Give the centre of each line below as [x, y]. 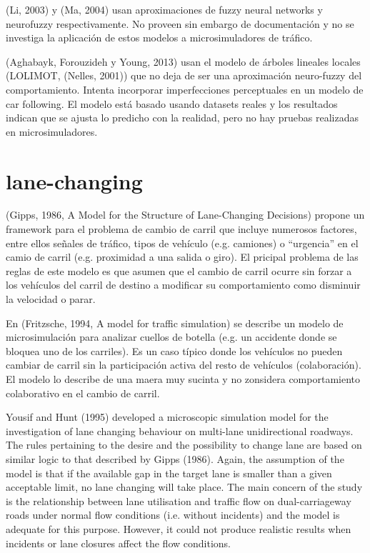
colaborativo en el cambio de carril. [83, 393]
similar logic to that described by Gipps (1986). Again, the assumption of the [175, 458]
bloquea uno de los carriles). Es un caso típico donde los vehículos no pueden [174, 350]
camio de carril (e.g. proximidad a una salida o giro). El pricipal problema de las [182, 257]
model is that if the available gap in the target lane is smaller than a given [169, 473]
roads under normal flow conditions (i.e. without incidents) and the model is [173, 515]
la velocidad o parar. [51, 299]
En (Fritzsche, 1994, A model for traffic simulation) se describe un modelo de [175, 323]
